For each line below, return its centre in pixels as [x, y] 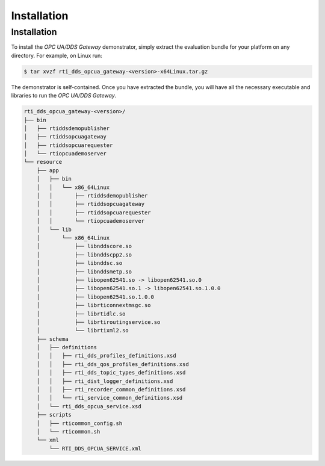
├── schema [52, 339]
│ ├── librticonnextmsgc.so [94, 305]
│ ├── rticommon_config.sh [79, 423]
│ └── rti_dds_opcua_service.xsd [89, 406]
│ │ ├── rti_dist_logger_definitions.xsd [105, 381]
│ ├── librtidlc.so [81, 314]
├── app [48, 170]
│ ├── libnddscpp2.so [84, 255]
